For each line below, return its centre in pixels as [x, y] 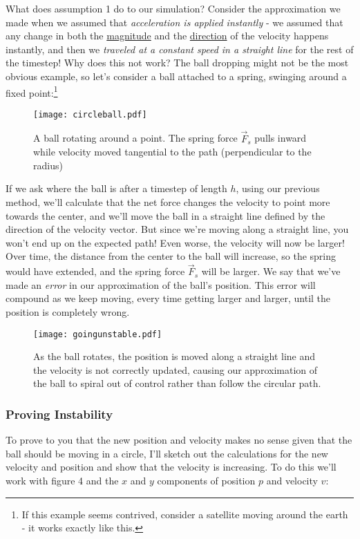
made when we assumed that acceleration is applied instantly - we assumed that [174, 22]
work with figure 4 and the [62, 481]
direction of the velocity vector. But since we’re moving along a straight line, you [177, 229]
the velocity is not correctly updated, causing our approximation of [176, 369]
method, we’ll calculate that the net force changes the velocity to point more [168, 202]
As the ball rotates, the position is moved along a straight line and [174, 356]
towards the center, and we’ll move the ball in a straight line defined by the [165, 215]
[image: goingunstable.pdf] [98, 334]
